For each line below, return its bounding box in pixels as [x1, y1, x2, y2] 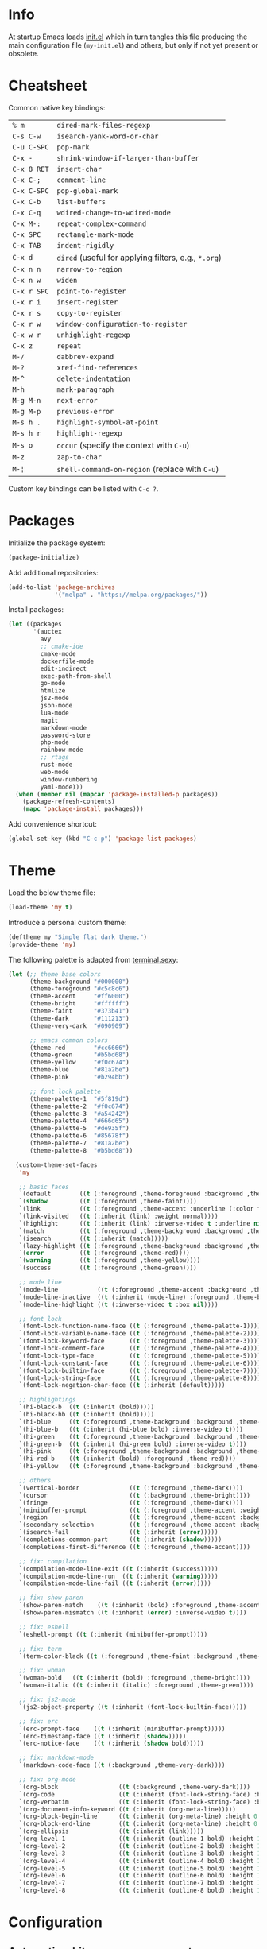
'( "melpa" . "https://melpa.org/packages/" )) [54, 591, 208, 599]
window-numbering [40, 775, 98, 784]
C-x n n [12, 265, 41, 273]
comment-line [56, 175, 106, 184]
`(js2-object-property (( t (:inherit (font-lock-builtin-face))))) [18, 1703, 247, 1711]
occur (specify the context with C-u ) [56, 440, 190, 451]
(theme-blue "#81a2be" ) [29, 1066, 130, 1074]
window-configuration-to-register [56, 320, 188, 328]
